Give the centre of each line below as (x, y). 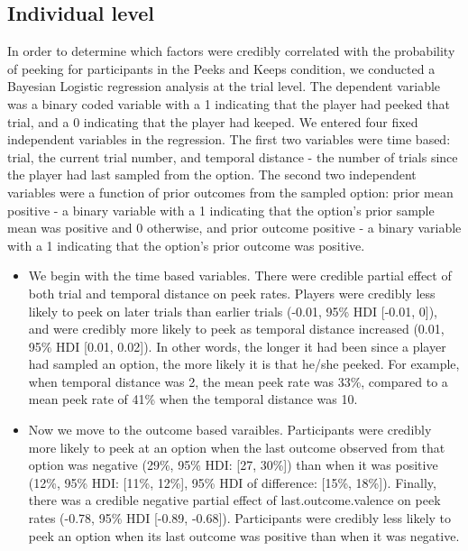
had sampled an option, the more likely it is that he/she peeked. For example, (244, 364)
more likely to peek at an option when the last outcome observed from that (237, 447)
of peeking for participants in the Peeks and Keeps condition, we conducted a (221, 68)
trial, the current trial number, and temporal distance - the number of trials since (233, 156)
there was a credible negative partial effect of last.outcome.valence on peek (234, 500)
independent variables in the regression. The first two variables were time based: (229, 139)
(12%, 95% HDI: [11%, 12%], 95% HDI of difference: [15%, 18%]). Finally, (232, 482)
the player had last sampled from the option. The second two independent (212, 174)
